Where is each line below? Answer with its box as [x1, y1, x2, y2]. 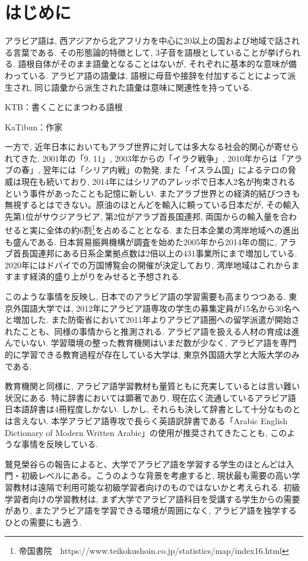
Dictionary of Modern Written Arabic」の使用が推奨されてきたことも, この [5, 426, 287, 438]
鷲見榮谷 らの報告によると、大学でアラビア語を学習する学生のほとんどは [5, 457, 286, 470]
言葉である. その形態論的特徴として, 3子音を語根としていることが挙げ [12, 46, 284, 58]
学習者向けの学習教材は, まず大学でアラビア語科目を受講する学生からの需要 [5, 492, 300, 505]
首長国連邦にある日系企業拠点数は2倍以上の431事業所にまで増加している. [12, 247, 297, 259]
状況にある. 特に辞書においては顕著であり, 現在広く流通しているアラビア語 [5, 391, 296, 403]
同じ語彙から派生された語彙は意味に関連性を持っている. [34, 81, 252, 93]
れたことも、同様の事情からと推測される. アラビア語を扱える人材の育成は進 [5, 325, 300, 337]
